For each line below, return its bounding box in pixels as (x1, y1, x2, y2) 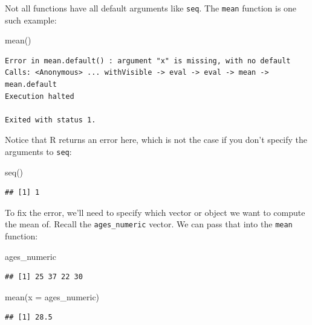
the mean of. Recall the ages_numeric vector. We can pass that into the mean (5, 218, 293, 230)
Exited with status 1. (5, 115, 96, 124)
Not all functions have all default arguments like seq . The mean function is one (5, 2, 297, 14)
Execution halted (5, 92, 74, 101)
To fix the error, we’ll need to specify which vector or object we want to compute (5, 206, 305, 218)
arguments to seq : (5, 145, 72, 157)
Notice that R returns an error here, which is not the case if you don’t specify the (5, 133, 308, 146)
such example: (5, 13, 57, 26)
